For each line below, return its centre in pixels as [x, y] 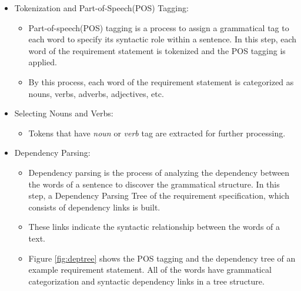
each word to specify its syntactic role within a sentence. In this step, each [163, 39]
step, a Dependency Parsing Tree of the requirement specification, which [159, 195]
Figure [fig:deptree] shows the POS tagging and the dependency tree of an [162, 258]
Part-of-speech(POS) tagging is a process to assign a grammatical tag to [159, 27]
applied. [43, 62]
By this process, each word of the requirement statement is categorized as [161, 81]
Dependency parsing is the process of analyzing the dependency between [159, 172]
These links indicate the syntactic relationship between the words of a [154, 227]
